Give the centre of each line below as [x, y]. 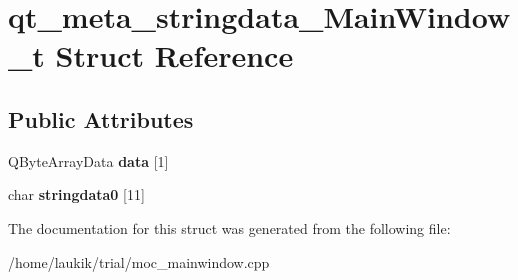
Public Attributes [101, 118]
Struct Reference [174, 55]
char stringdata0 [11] [76, 194]
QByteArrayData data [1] [88, 160]
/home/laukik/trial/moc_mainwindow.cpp [139, 261]
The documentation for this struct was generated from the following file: [229, 227]
